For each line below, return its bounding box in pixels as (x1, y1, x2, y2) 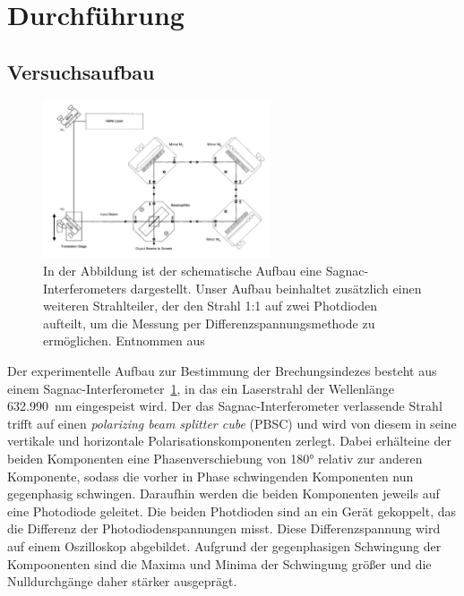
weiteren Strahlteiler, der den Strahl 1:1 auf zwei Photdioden (43, 296, 377, 315)
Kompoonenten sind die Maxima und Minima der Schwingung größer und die (7, 554, 432, 573)
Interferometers (43, 278, 127, 297)
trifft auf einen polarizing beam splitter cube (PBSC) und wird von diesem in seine (7, 413, 457, 432)
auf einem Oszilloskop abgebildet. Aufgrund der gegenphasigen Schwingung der (7, 536, 442, 555)
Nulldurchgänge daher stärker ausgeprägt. (7, 572, 237, 591)
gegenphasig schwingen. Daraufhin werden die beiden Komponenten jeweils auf (7, 484, 440, 503)
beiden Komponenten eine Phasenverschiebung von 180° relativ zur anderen (7, 448, 423, 467)
